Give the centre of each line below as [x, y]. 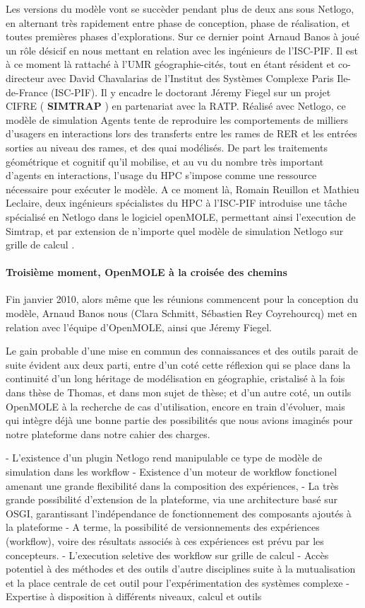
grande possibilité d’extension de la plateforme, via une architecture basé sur [172, 499]
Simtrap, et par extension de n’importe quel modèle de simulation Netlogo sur [175, 230]
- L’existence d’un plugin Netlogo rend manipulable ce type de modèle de [164, 458]
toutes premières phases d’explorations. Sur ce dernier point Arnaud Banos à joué [183, 36]
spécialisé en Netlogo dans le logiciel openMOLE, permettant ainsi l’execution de [181, 216]
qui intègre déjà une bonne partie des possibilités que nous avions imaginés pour [179, 420]
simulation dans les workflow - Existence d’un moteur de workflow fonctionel [172, 472]
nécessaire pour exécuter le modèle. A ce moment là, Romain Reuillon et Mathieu [182, 189]
